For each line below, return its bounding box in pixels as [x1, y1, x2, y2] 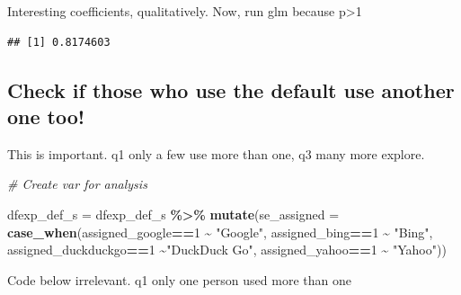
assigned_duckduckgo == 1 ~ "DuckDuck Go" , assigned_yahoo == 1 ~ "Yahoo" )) [7, 240, 447, 259]
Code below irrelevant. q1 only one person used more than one [7, 270, 351, 289]
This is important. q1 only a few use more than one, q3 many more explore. [7, 144, 425, 163]
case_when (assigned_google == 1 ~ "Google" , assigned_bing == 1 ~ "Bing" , [7, 222, 433, 241]
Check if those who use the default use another [7, 76, 455, 103]
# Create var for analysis [7, 174, 147, 193]
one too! [7, 102, 85, 130]
